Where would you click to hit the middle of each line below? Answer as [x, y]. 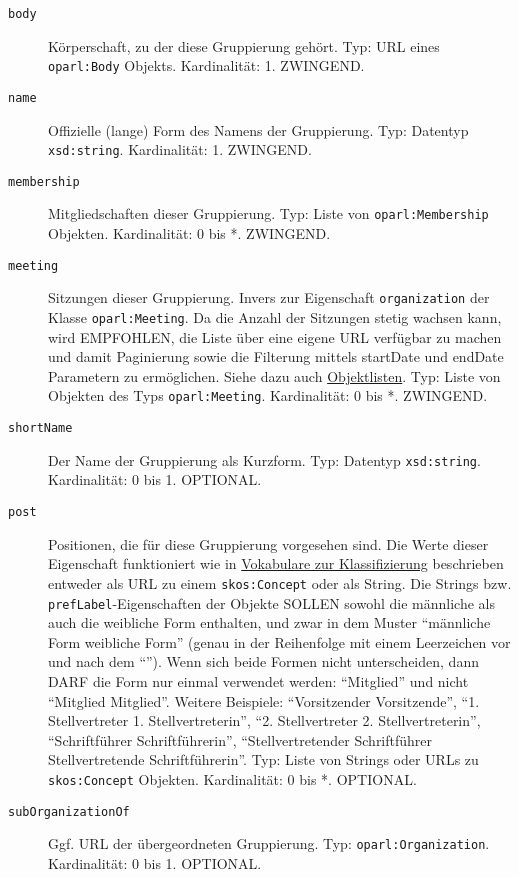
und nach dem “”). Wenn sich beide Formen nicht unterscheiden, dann [263, 661]
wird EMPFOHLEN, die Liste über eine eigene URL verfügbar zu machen [275, 336]
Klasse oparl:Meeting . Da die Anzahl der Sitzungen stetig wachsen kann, [275, 317]
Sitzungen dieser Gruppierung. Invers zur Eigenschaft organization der [269, 297]
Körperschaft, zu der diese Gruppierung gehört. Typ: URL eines [244, 45]
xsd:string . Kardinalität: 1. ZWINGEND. [180, 149]
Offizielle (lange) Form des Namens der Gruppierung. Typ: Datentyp [258, 129]
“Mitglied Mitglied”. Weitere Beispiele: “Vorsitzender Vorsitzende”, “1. [264, 700]
